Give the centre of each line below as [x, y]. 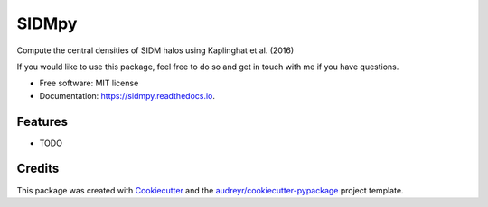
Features [42, 121]
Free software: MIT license [89, 83]
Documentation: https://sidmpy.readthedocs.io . [127, 95]
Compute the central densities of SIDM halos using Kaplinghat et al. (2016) [155, 50]
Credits [38, 169]
